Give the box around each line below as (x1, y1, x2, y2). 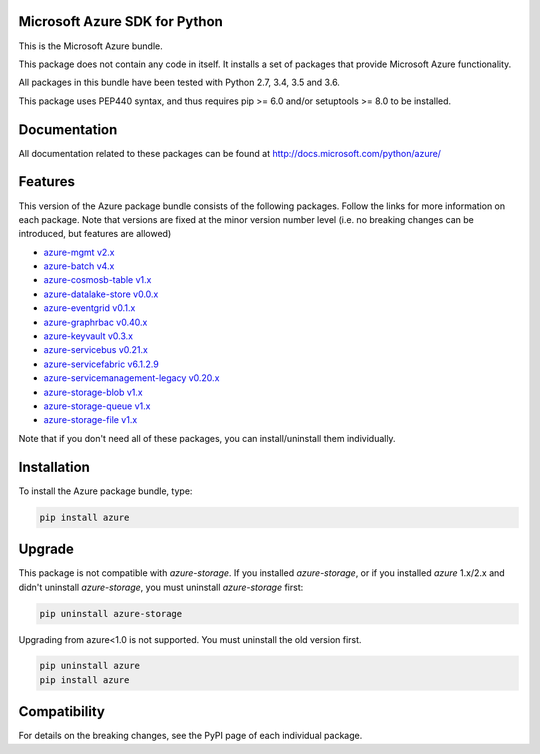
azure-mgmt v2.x (43, 246, 115, 258)
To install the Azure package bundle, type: (18, 485, 193, 497)
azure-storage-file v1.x (43, 414, 138, 426)
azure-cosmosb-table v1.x (43, 274, 152, 286)
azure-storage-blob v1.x (43, 386, 144, 398)
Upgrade (18, 541, 75, 558)
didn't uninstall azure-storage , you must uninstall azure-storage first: (18, 581, 304, 593)
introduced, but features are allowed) (18, 228, 172, 240)
